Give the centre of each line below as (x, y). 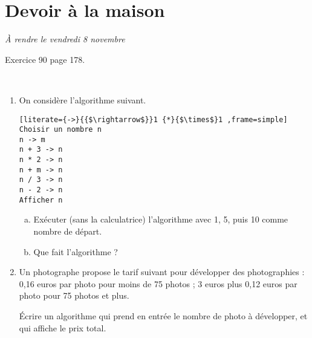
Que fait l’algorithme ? (76, 251)
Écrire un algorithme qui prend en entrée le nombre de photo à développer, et (163, 315)
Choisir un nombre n (60, 130)
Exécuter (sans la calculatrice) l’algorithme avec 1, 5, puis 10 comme (161, 219)
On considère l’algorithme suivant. (83, 99)
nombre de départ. (68, 231)
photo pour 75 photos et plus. (74, 295)
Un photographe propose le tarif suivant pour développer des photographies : (162, 272)
